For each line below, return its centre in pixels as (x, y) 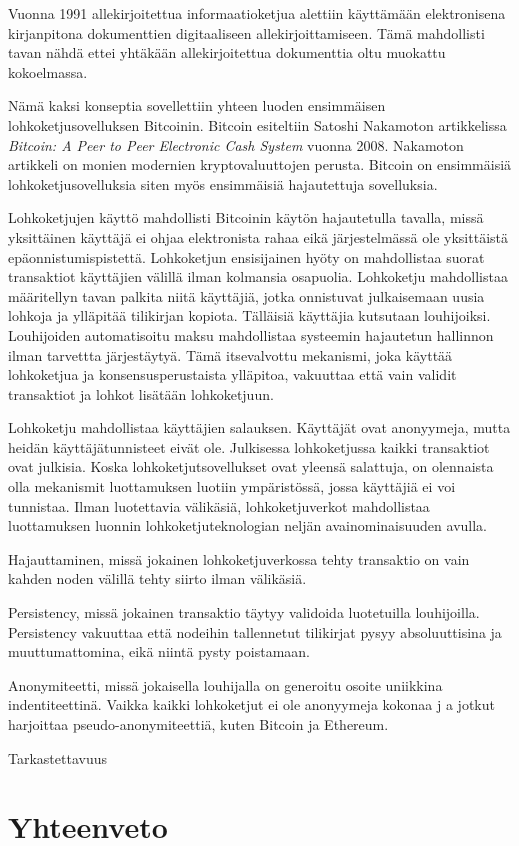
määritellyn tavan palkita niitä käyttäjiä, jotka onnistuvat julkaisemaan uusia (246, 295)
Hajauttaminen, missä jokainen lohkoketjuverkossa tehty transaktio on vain (239, 558)
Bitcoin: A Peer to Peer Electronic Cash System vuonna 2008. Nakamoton (236, 144)
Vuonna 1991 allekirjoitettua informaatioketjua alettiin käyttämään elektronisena (257, 13)
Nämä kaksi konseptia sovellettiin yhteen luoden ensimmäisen (197, 105)
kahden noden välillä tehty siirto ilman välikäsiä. (157, 578)
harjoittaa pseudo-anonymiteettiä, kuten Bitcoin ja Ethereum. (198, 724)
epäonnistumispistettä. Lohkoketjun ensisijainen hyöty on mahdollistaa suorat (246, 256)
